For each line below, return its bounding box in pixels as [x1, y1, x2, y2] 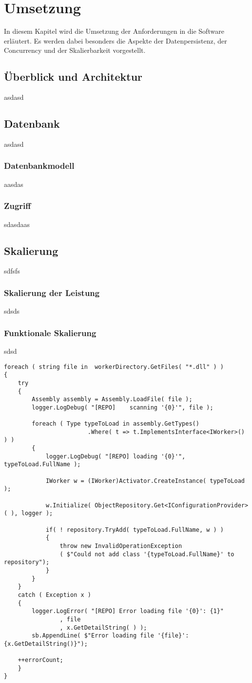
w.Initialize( [45, 501, 91, 509]
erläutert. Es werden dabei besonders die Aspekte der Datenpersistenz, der [4, 35, 227, 46]
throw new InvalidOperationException [59, 542, 182, 549]
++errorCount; [18, 657, 63, 664]
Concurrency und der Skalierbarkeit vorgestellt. [4, 45, 146, 55]
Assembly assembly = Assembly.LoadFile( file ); [32, 396, 193, 403]
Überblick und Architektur [4, 69, 143, 84]
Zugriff [4, 200, 31, 212]
